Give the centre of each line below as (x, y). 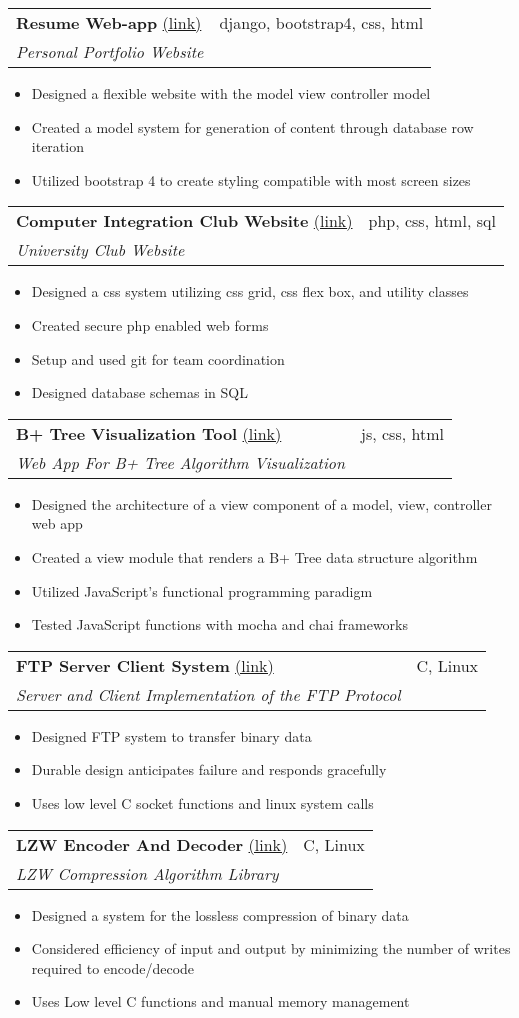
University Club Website (100, 250)
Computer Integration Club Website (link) (184, 221)
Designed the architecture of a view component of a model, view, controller (261, 503)
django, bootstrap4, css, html (321, 22)
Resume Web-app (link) (109, 22)
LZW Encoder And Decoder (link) (152, 844)
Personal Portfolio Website (110, 51)
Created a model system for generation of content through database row (252, 126)
